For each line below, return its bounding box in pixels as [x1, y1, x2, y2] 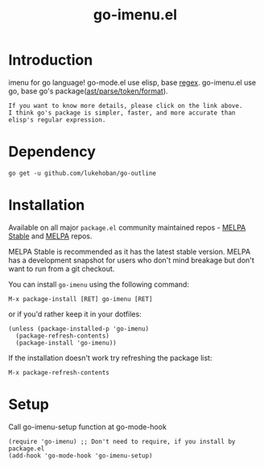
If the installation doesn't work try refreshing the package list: [8, 353, 212, 362]
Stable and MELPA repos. [8, 231, 93, 241]
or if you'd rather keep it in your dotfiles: [8, 309, 142, 319]
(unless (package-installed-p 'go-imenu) [8, 325, 150, 333]
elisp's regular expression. [8, 115, 106, 124]
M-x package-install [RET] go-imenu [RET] [8, 295, 153, 303]
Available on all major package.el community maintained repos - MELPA [8, 222, 246, 232]
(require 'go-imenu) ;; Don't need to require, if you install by [8, 437, 236, 445]
